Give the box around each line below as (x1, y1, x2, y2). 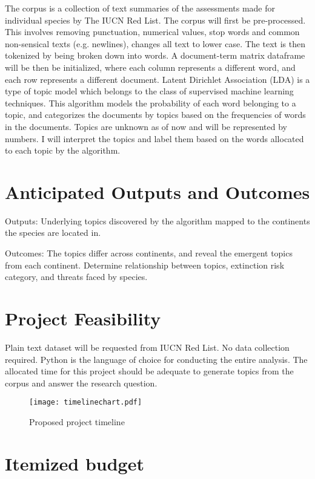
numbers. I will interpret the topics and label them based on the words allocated (5, 132, 304, 145)
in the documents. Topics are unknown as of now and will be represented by (5, 120, 287, 132)
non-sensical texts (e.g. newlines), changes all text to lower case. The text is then (5, 37, 305, 50)
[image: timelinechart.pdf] (29, 398, 142, 407)
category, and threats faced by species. (5, 270, 148, 283)
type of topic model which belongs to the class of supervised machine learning (5, 85, 294, 97)
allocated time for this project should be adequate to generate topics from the (5, 365, 294, 377)
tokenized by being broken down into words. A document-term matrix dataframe (5, 49, 305, 62)
